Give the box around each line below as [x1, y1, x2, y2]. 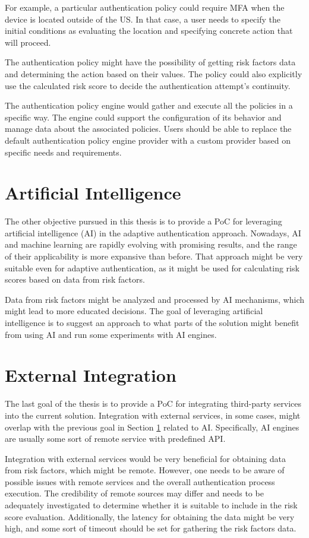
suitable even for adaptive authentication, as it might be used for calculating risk [5, 261, 299, 274]
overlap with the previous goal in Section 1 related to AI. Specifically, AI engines [5, 420, 299, 433]
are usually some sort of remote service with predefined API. [5, 432, 226, 445]
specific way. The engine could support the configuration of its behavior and [5, 110, 282, 123]
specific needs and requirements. [5, 145, 122, 158]
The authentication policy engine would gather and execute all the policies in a [5, 99, 293, 112]
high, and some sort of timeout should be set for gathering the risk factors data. [5, 522, 297, 534]
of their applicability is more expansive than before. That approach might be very [5, 250, 303, 262]
